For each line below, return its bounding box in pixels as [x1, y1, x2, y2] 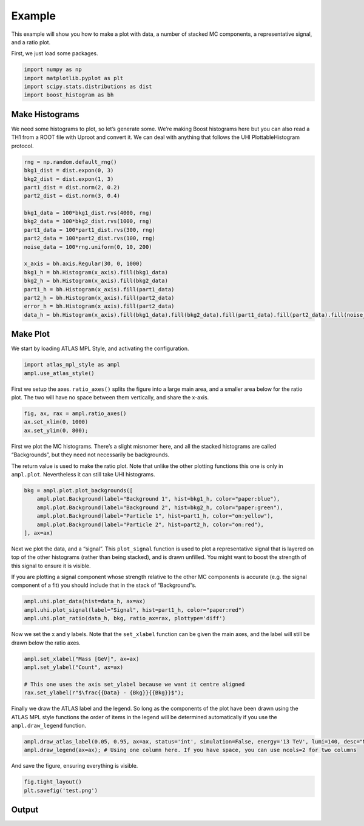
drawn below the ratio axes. [11, 639, 81, 646]
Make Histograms [11, 109, 80, 120]
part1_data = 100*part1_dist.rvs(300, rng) [24, 226, 156, 233]
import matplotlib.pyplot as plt [24, 75, 124, 81]
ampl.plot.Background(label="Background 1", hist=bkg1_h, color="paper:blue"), [36, 495, 280, 503]
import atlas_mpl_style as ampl [24, 361, 121, 368]
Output [11, 805, 39, 815]
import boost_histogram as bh [24, 92, 114, 98]
